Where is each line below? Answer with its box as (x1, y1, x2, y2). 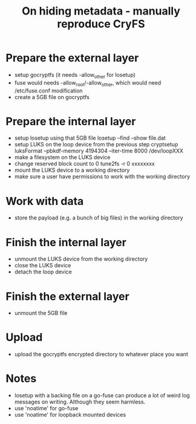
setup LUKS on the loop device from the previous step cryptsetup (14, 141, 178, 148)
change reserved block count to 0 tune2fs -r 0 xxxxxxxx (14, 160, 155, 168)
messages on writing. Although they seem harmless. (14, 398, 146, 406)
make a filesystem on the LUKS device (14, 154, 111, 161)
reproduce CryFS (56, 17, 146, 31)
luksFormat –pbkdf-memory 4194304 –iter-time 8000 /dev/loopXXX (14, 147, 184, 155)
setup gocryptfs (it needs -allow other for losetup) (14, 71, 136, 80)
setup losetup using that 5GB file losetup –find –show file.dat (14, 134, 166, 142)
